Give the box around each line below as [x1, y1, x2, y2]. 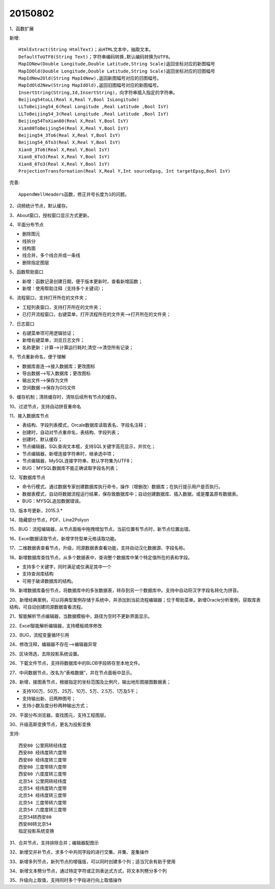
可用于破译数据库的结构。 [22, 578, 76, 584]
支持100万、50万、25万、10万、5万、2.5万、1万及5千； [22, 688, 140, 694]
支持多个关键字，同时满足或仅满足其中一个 [22, 563, 112, 569]
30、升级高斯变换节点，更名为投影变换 [9, 721, 91, 727]
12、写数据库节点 [9, 474, 46, 480]
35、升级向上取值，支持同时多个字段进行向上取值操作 [9, 877, 122, 883]
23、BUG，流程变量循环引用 [9, 632, 70, 638]
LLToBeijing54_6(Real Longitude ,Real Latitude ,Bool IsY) [18, 104, 169, 110]
